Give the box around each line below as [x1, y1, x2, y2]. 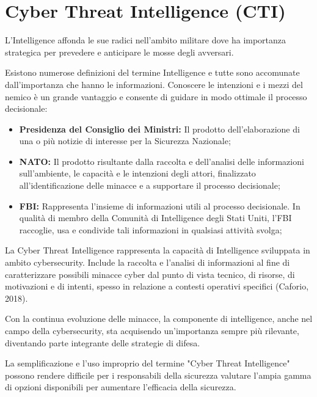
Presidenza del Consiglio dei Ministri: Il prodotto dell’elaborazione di [19, 122, 300, 135]
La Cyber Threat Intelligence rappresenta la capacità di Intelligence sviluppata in [5, 244, 310, 257]
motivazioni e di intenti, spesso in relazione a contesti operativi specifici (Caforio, [5, 280, 309, 293]
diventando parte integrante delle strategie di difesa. [5, 336, 200, 349]
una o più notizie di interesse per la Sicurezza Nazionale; [19, 134, 231, 147]
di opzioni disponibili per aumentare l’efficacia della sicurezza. [5, 381, 236, 393]
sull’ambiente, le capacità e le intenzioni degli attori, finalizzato [19, 167, 256, 180]
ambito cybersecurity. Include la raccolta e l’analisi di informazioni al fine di [5, 256, 290, 269]
